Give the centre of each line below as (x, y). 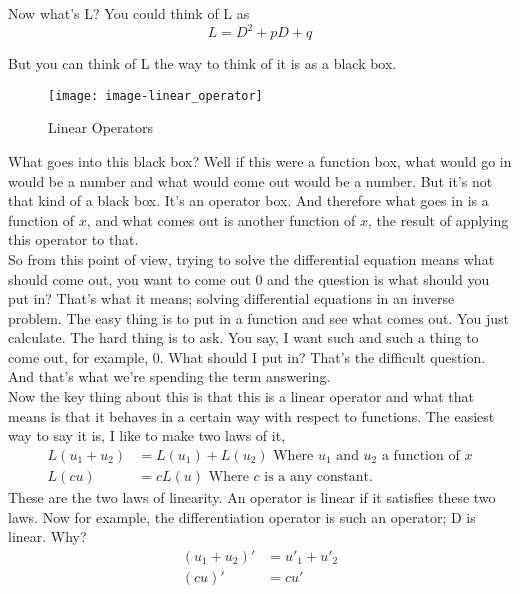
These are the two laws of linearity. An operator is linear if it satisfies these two (252, 496)
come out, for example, (78, 356)
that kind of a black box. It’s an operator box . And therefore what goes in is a (248, 200)
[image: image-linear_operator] (155, 95)
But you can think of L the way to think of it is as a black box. (202, 63)
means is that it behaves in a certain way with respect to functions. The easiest (251, 415)
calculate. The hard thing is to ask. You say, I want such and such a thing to (243, 337)
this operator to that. (73, 239)
